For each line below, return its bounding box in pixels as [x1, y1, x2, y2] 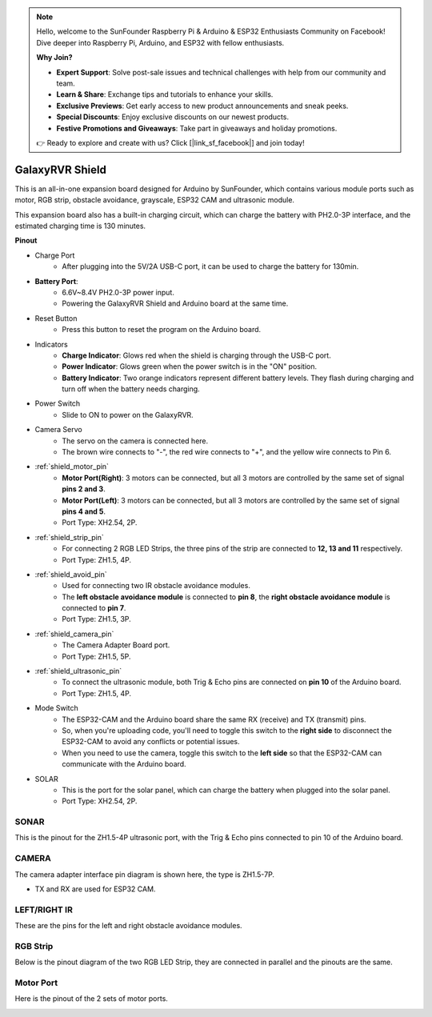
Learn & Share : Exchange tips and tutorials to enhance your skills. [56, 90, 274, 99]
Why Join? [36, 53, 73, 62]
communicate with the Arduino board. [62, 759, 187, 769]
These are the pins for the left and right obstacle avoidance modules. [14, 921, 243, 931]
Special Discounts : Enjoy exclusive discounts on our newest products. [56, 112, 290, 122]
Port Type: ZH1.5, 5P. [62, 651, 131, 661]
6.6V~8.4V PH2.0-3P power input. [62, 287, 175, 297]
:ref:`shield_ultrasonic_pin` [34, 667, 122, 676]
